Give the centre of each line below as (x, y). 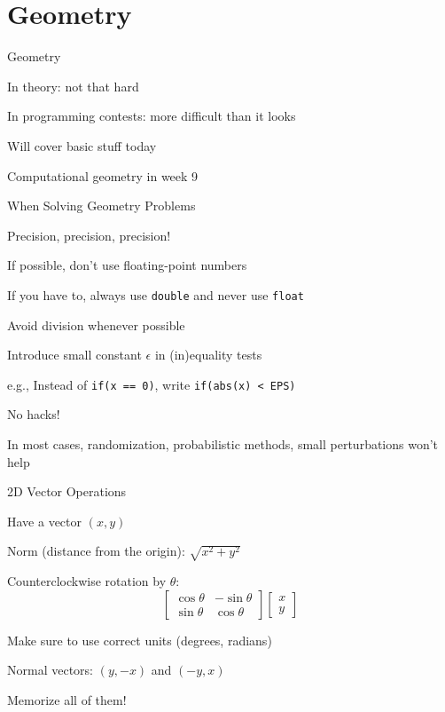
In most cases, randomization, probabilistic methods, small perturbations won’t (223, 443)
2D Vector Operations (67, 491)
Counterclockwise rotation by (87, 581)
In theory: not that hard (73, 86)
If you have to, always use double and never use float (156, 294)
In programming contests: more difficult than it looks (152, 116)
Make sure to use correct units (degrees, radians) (140, 640)
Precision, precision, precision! (89, 235)
